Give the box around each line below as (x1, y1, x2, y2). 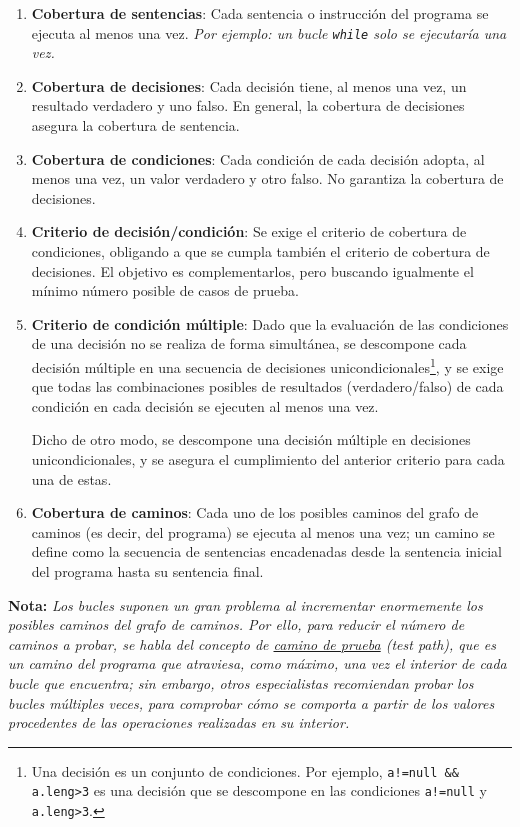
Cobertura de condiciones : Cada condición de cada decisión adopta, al (31, 148, 485, 169)
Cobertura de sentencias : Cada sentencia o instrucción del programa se (31, 3, 489, 23)
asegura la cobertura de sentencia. (31, 115, 240, 136)
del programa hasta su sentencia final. (31, 560, 264, 581)
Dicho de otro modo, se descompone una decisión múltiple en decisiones (31, 429, 471, 450)
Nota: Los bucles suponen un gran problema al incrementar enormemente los (8, 594, 483, 615)
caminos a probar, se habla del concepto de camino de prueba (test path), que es (8, 633, 496, 654)
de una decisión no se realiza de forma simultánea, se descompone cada (31, 333, 467, 354)
